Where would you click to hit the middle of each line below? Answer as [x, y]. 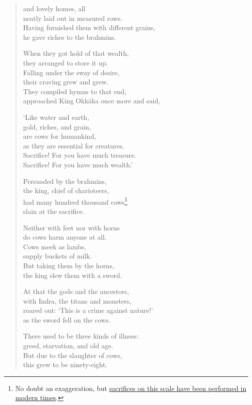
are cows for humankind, [60, 136]
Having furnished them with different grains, [89, 27]
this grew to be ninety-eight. [65, 364]
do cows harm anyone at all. [65, 237]
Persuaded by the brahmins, [65, 181]
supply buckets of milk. [57, 256]
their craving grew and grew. [66, 82]
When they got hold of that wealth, [76, 53]
